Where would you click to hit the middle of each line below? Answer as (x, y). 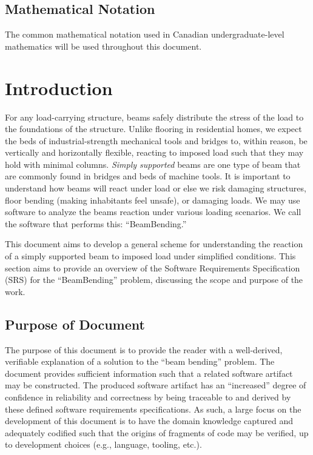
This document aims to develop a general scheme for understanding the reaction (154, 244)
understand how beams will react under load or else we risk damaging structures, (156, 188)
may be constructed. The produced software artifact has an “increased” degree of (156, 385)
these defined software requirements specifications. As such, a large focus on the (153, 409)
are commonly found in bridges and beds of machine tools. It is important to (148, 176)
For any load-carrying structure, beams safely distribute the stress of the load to (154, 117)
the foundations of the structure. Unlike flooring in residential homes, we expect (153, 129)
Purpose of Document (75, 324)
